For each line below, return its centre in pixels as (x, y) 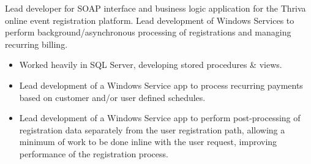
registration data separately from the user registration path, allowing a (152, 129)
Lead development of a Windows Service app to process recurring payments (161, 85)
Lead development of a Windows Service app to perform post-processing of (160, 118)
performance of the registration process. (94, 153)
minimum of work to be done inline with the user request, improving (148, 142)
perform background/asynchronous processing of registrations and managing (148, 32)
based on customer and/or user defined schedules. (112, 97)
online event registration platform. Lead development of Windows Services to (150, 20)
